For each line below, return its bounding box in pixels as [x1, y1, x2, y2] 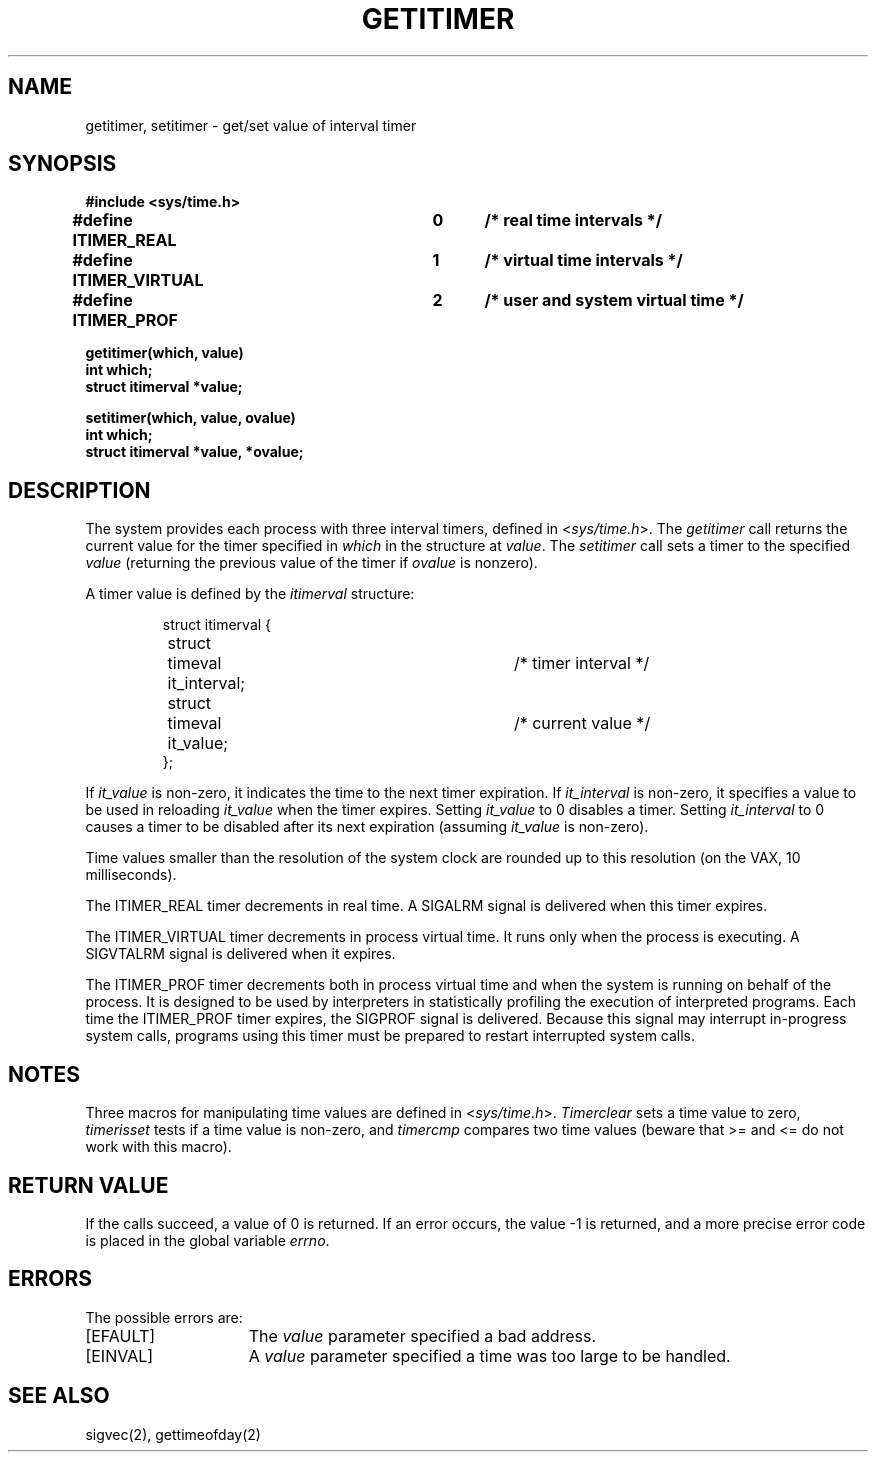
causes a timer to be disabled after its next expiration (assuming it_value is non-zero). [85, 818, 649, 836]
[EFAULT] [85, 1325, 156, 1346]
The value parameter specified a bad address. [248, 1325, 597, 1346]
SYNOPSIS [8, 151, 117, 177]
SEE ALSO [8, 1383, 110, 1409]
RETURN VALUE [8, 1172, 169, 1198]
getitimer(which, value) [85, 344, 244, 362]
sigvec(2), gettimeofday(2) [85, 1425, 261, 1443]
